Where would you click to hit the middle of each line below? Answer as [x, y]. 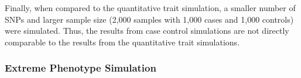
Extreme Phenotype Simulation [81, 68]
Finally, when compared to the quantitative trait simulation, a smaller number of [150, 8]
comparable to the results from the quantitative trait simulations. [122, 42]
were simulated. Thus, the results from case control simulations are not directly [147, 31]
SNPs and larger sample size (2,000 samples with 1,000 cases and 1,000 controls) [149, 19]
